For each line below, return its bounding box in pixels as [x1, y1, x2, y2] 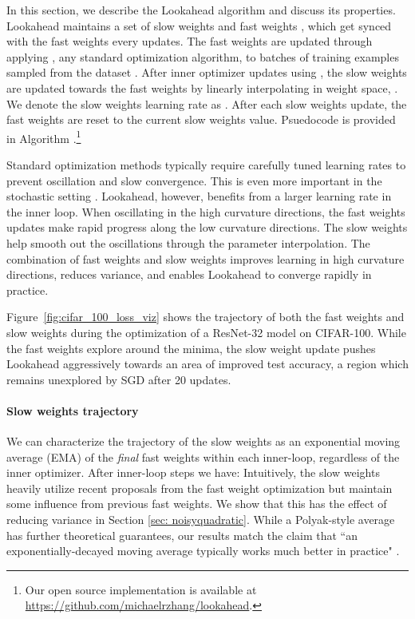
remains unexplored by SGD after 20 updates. [6, 371, 231, 387]
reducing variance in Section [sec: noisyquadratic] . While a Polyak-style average [6, 511, 395, 528]
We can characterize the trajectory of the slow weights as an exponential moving [6, 433, 401, 450]
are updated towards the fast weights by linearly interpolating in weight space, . [6, 79, 398, 96]
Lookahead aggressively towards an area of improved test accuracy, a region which [6, 355, 409, 372]
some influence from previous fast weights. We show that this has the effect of [6, 495, 387, 512]
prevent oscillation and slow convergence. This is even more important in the [6, 172, 382, 188]
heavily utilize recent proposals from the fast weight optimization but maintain [6, 479, 393, 496]
